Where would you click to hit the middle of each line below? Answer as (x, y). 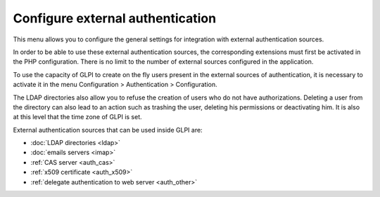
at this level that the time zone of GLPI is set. (77, 117)
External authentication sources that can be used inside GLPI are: (108, 130)
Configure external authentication (115, 18)
